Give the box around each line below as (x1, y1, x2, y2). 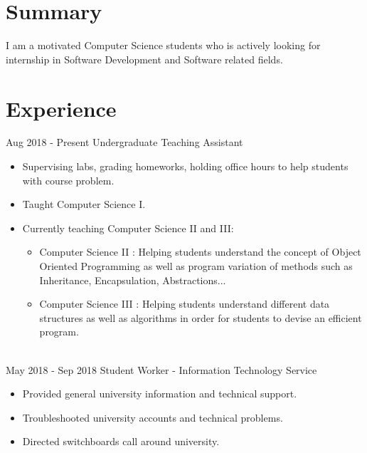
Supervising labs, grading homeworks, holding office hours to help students (22, 159, 349, 174)
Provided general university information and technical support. (22, 386, 297, 401)
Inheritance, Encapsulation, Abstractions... (39, 272, 226, 287)
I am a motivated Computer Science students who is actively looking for (6, 38, 321, 53)
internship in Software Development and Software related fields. (6, 51, 283, 66)
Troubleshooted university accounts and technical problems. (22, 410, 283, 425)
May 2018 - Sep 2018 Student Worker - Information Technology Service (6, 362, 317, 377)
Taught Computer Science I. (22, 197, 146, 212)
